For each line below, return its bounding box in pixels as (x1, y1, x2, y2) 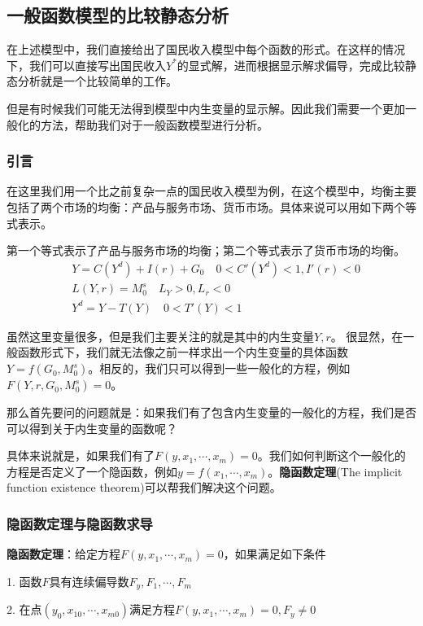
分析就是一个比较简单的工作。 (17, 72, 177, 90)
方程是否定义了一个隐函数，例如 (7, 462, 177, 479)
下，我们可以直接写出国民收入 (7, 56, 166, 73)
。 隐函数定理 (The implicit (268, 462, 403, 479)
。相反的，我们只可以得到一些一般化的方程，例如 (88, 360, 351, 377)
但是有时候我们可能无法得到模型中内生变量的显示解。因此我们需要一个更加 (7, 99, 405, 116)
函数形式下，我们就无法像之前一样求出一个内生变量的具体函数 (17, 344, 348, 361)
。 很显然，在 (330, 327, 403, 344)
